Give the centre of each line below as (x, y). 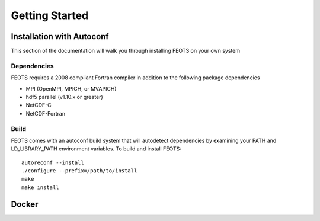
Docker (25, 204)
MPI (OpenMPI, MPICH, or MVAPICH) (71, 88)
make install (40, 187)
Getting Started (50, 15)
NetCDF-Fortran (45, 113)
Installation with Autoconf (60, 36)
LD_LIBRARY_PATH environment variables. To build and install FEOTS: (96, 149)
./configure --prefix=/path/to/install (79, 171)
